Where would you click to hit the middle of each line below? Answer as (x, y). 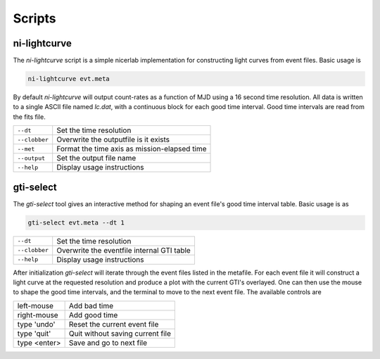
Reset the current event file (114, 324)
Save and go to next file (108, 343)
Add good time (93, 315)
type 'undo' (36, 324)
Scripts (34, 18)
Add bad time (91, 306)
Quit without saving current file (120, 333)
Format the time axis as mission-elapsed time (132, 149)
